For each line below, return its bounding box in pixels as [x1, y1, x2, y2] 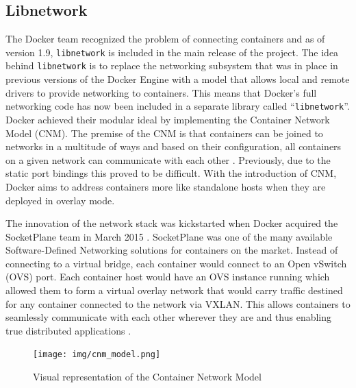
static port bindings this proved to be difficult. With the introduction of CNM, [5, 166, 337, 180]
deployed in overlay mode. [5, 193, 115, 207]
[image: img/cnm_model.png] [33, 350, 161, 360]
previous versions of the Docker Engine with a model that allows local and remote [5, 72, 350, 86]
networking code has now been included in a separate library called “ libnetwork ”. [5, 99, 350, 113]
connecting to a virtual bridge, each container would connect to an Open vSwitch [5, 256, 347, 270]
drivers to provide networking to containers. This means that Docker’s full [5, 85, 317, 99]
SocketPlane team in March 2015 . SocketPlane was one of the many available [5, 229, 333, 243]
